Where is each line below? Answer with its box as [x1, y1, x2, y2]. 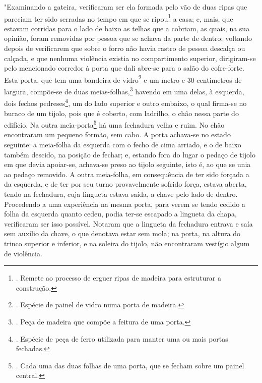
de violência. [4, 248, 42, 258]
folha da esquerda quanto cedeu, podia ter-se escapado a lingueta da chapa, [4, 208, 237, 219]
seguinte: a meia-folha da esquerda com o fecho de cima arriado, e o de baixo [4, 139, 241, 149]
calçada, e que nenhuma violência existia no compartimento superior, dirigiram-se [4, 52, 256, 63]
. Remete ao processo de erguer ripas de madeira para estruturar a [16, 272, 221, 283]
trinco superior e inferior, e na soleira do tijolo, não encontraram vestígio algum [4, 238, 250, 248]
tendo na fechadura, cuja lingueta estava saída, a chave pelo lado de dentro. [4, 188, 238, 199]
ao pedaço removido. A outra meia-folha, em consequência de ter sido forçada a [4, 169, 249, 179]
